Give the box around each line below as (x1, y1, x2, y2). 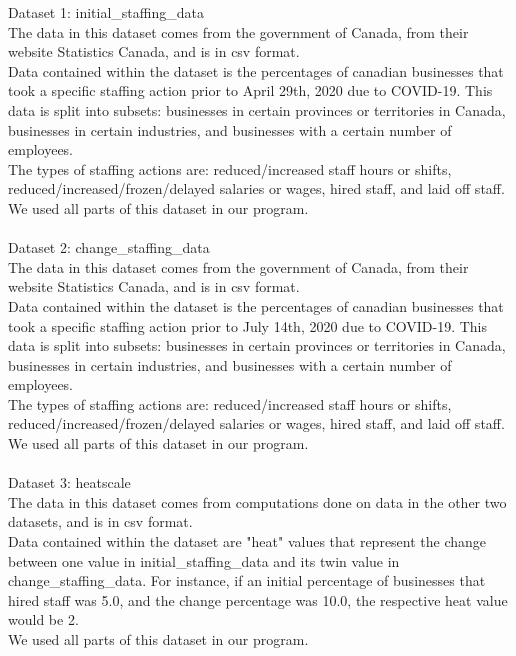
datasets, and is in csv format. (8, 511, 193, 532)
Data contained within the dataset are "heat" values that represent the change (8, 531, 487, 552)
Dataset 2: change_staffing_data (8, 237, 210, 258)
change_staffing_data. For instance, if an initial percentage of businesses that (8, 570, 486, 591)
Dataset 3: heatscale (8, 472, 131, 493)
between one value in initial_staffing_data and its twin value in (8, 550, 400, 571)
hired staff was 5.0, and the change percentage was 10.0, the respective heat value (8, 589, 508, 610)
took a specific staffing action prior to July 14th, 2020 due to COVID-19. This (8, 315, 488, 336)
